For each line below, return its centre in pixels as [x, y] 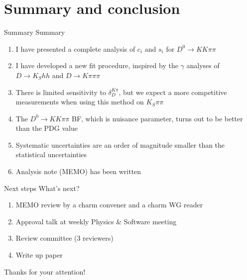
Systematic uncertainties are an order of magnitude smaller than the [120, 144]
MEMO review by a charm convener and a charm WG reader [109, 205]
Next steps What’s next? [42, 188]
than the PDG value [47, 128]
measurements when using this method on [80, 102]
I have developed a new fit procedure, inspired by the [97, 65]
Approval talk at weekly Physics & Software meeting [96, 221]
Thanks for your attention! [45, 271]
